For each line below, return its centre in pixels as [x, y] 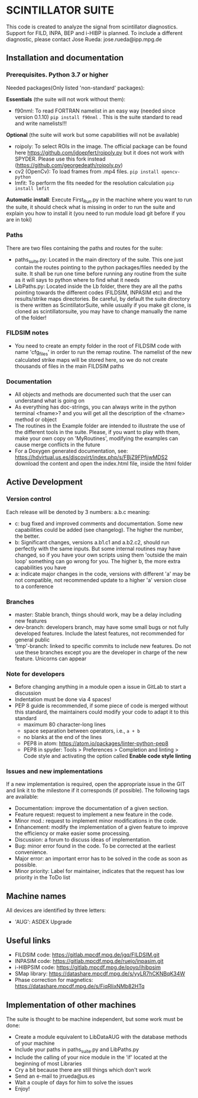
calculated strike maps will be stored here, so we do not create [91, 359]
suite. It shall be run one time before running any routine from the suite [101, 274]
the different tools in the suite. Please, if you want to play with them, [97, 432]
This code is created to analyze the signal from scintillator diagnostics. [92, 27]
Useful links [29, 940]
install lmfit [32, 188]
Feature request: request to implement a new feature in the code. [94, 814]
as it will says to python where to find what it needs [77, 280]
